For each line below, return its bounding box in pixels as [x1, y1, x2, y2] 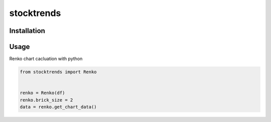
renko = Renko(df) [20, 90, 65, 96]
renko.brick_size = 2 [20, 97, 73, 102]
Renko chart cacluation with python [9, 55, 83, 62]
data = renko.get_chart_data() [20, 104, 97, 110]
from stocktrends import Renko [20, 69, 97, 75]
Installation [9, 26, 45, 35]
